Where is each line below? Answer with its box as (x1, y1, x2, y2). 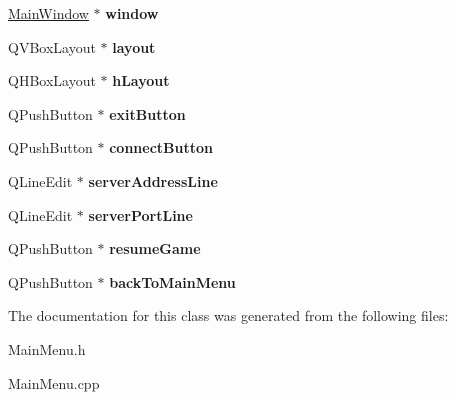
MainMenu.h (8, 338, 86, 359)
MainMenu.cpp (8, 372, 100, 393)
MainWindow (8, 3, 89, 23)
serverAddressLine (88, 170, 218, 191)
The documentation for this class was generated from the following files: (8, 305, 449, 326)
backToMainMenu (109, 271, 236, 292)
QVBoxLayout (8, 36, 96, 57)
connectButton (109, 137, 214, 158)
